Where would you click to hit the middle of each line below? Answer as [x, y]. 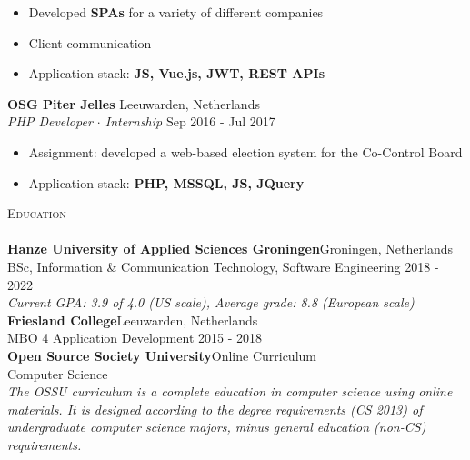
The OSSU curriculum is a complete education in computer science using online [230, 391]
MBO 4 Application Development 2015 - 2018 [135, 338]
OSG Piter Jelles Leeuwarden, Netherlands [134, 103]
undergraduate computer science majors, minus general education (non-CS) [217, 427]
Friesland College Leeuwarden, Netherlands [133, 320]
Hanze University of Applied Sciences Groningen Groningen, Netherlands [230, 249]
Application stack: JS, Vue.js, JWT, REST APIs [176, 73]
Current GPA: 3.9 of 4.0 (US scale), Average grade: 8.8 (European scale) [211, 302]
